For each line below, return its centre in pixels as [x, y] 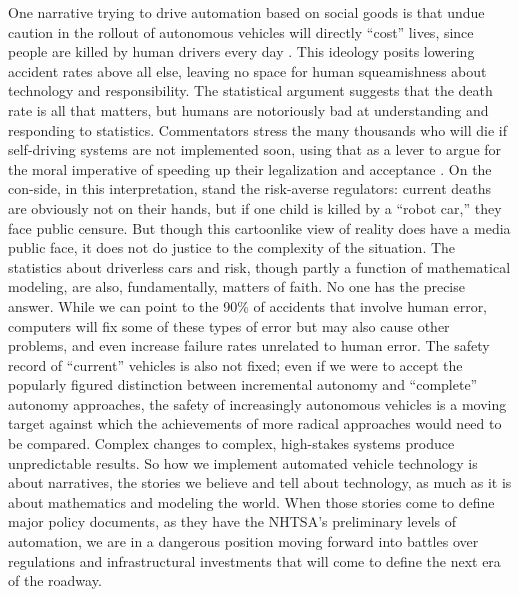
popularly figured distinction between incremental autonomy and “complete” [243, 384]
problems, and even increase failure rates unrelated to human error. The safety [249, 345]
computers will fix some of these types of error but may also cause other [229, 325]
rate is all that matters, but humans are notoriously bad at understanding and [248, 109]
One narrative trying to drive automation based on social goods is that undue [246, 12]
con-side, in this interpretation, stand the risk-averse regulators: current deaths [250, 188]
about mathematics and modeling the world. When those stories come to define [251, 501]
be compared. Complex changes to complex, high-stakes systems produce [231, 443]
